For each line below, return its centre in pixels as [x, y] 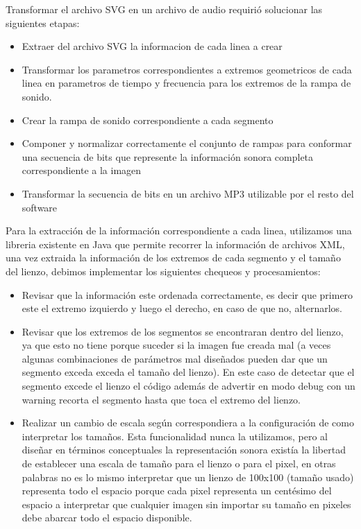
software [40, 207]
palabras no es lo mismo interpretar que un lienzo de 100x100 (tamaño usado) [188, 477]
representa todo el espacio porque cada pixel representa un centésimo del [177, 491]
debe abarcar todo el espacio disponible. [107, 518]
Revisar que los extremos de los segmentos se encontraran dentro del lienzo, [183, 331]
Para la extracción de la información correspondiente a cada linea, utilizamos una [179, 231]
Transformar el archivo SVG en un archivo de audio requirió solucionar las [164, 9]
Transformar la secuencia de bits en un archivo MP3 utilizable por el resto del [188, 193]
